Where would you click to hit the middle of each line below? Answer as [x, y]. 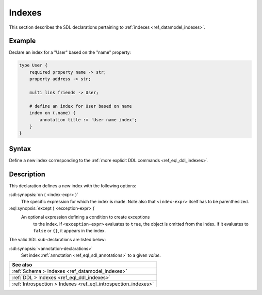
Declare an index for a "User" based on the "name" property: [70, 52]
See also [22, 264]
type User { [33, 65]
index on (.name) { [53, 113]
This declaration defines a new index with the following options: [73, 186]
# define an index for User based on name [81, 106]
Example [22, 41]
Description [27, 174]
